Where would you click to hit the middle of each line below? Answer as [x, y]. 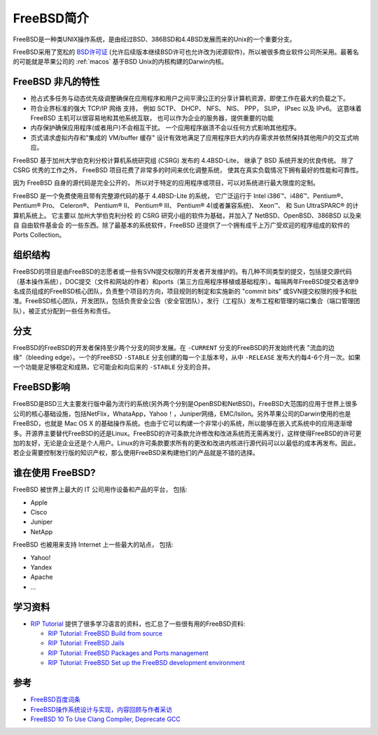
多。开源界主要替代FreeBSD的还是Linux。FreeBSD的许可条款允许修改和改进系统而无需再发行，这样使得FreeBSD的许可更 [187, 433]
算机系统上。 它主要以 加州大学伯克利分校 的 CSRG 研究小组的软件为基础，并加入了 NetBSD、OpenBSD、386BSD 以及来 [187, 215]
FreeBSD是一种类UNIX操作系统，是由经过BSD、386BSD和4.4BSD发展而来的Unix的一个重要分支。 [154, 39]
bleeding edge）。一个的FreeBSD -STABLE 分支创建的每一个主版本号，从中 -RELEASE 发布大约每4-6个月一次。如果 [194, 358]
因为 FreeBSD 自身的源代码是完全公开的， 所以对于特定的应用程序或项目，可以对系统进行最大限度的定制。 [166, 183]
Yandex [41, 567]
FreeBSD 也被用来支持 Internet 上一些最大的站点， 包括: [93, 545]
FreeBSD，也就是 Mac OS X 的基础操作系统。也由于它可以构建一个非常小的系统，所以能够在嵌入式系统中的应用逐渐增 [183, 423]
